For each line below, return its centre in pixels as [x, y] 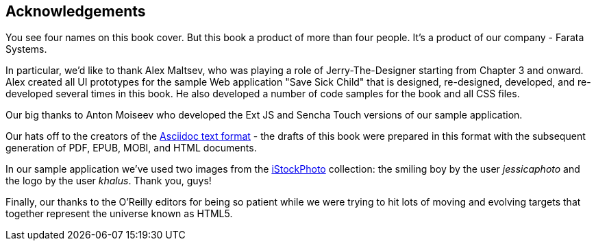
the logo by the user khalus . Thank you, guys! [109, 181]
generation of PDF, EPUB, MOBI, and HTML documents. [131, 148]
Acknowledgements [76, 11]
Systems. [26, 49]
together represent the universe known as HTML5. [119, 214]
